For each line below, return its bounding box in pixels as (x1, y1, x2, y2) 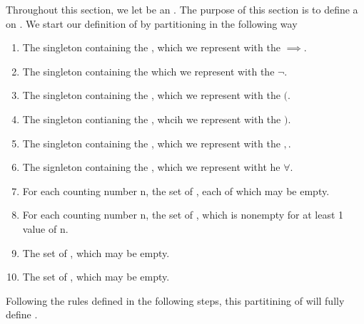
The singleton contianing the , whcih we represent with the (22, 111, 281, 126)
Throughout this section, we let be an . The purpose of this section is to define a (6, 2, 358, 16)
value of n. (22, 221, 69, 236)
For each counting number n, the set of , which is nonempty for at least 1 (22, 207, 344, 222)
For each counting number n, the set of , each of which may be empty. (22, 183, 330, 198)
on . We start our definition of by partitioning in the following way (6, 16, 298, 31)
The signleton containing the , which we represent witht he (22, 160, 280, 174)
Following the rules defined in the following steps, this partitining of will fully (6, 293, 345, 308)
